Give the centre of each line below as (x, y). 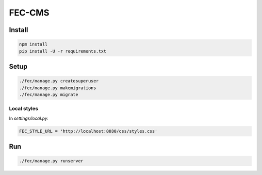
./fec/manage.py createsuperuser (59, 81)
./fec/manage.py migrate (49, 94)
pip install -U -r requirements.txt (63, 51)
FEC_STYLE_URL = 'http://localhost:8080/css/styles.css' (88, 131)
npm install (33, 44)
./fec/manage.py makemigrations (58, 88)
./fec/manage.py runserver (51, 161)
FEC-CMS (29, 13)
